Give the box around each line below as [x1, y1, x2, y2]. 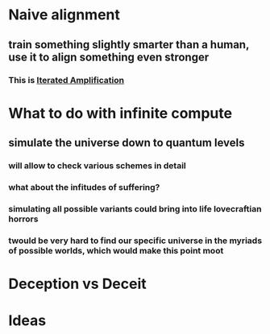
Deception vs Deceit [8, 274, 147, 293]
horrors [8, 213, 39, 225]
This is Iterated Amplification [8, 74, 125, 85]
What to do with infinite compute [8, 104, 232, 122]
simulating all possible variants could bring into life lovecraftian [8, 203, 262, 214]
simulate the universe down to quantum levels [8, 136, 245, 150]
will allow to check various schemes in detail [8, 160, 187, 171]
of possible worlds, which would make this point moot [8, 245, 224, 256]
